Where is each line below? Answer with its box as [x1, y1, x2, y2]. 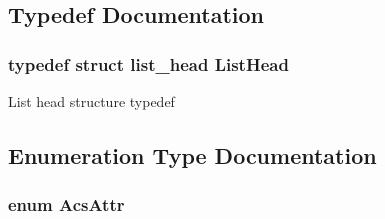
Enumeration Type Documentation [8, 139, 377, 170]
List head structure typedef [8, 91, 175, 111]
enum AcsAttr [8, 192, 125, 217]
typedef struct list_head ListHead [8, 51, 289, 76]
